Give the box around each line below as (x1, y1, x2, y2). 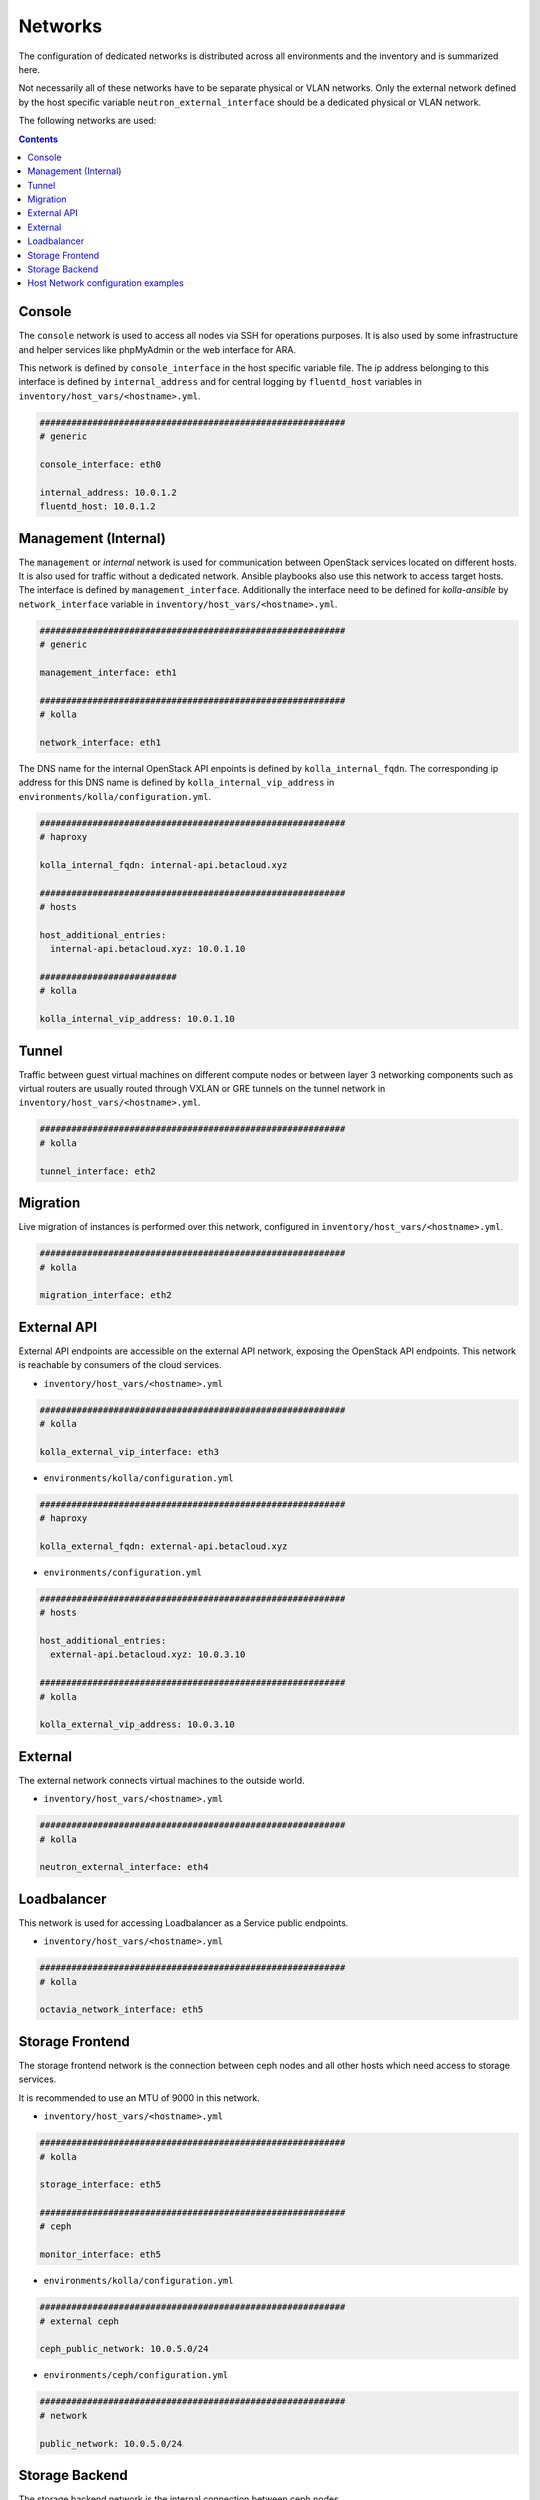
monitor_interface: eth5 (39, 2249, 162, 2260)
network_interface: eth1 (39, 736, 162, 748)
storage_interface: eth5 (39, 2179, 162, 2190)
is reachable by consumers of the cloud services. (18, 1359, 222, 1371)
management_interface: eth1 (39, 667, 177, 679)
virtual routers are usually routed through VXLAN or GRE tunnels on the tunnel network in (18, 1083, 386, 1095)
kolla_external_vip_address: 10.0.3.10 (39, 1719, 235, 1730)
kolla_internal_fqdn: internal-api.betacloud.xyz (39, 859, 288, 870)
